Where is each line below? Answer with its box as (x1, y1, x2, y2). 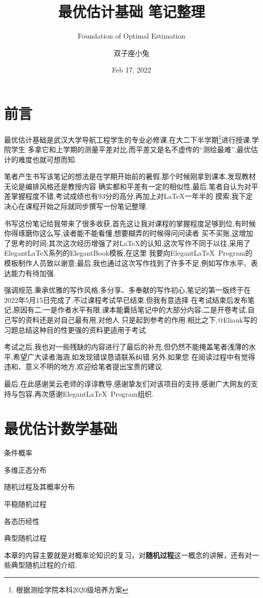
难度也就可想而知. (18, 154, 77, 164)
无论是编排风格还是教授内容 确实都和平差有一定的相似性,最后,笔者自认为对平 (4, 181, 258, 191)
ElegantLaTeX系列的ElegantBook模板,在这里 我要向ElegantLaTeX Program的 (4, 248, 252, 258)
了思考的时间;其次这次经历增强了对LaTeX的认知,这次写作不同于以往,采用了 (4, 237, 251, 248)
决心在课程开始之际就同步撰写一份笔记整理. (4, 201, 148, 212)
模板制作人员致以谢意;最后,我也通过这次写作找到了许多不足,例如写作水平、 (4, 258, 251, 268)
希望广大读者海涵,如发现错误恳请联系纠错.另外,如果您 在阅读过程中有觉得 (13, 351, 255, 362)
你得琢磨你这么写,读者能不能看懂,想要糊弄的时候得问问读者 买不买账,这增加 (4, 228, 253, 238)
